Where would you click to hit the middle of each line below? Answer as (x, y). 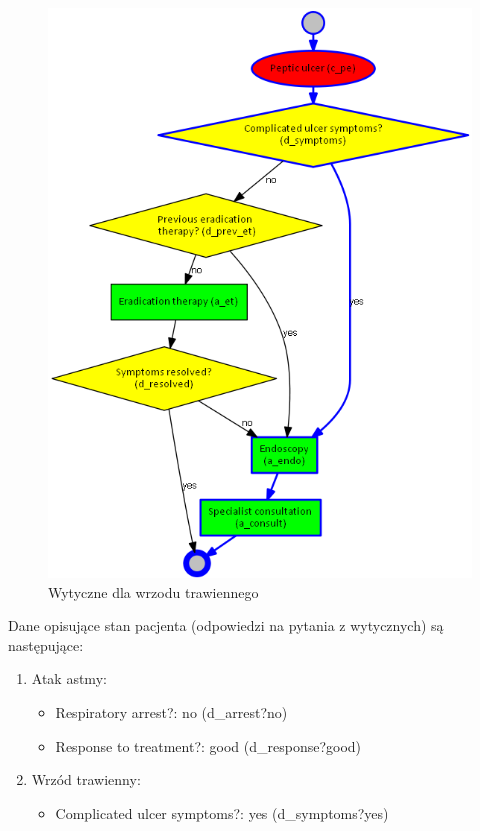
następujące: (46, 644)
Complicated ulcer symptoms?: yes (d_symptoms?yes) (222, 812)
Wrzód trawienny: (86, 779)
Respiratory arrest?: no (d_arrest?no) (171, 712)
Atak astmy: (69, 678)
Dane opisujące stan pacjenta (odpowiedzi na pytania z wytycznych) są (226, 625)
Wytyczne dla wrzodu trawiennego (153, 591)
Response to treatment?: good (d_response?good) (208, 745)
